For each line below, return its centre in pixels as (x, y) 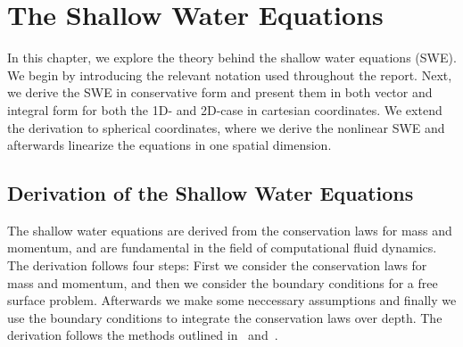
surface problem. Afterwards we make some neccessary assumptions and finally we (232, 300)
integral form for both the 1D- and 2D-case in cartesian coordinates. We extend (225, 109)
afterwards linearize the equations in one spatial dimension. (169, 145)
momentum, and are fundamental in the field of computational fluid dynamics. (222, 248)
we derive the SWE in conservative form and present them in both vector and (220, 92)
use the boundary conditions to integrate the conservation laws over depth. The (225, 317)
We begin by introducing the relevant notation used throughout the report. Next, (230, 74)
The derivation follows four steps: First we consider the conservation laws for (217, 265)
